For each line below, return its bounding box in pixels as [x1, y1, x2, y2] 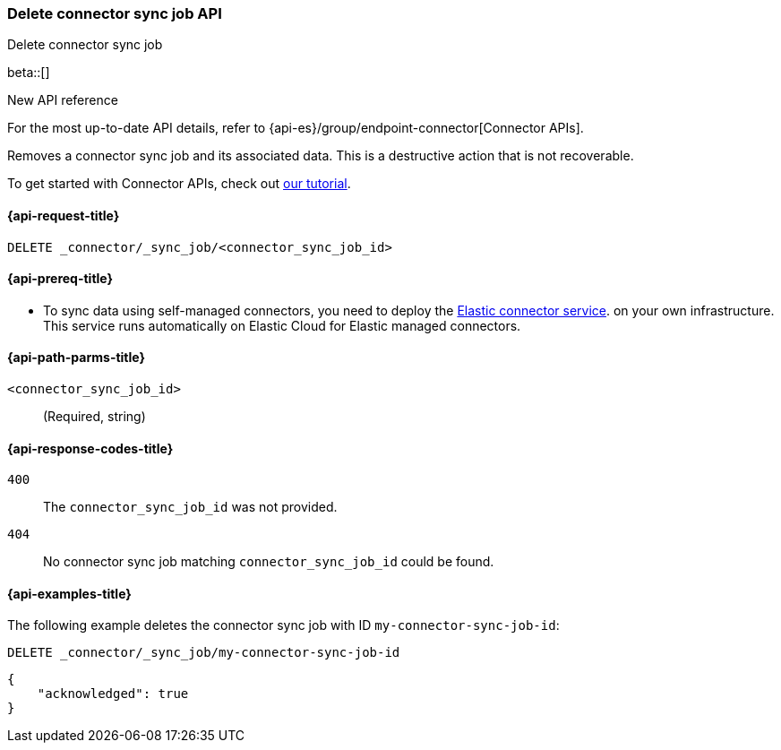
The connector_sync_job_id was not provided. [43, 499, 338, 515]
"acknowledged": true [37, 686, 189, 702]
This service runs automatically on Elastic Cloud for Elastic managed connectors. [43, 317, 521, 333]
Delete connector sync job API [7, 4, 222, 22]
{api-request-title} [7, 207, 120, 223]
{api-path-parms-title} [7, 349, 146, 366]
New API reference [7, 92, 118, 108]
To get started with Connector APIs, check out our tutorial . [7, 176, 351, 192]
